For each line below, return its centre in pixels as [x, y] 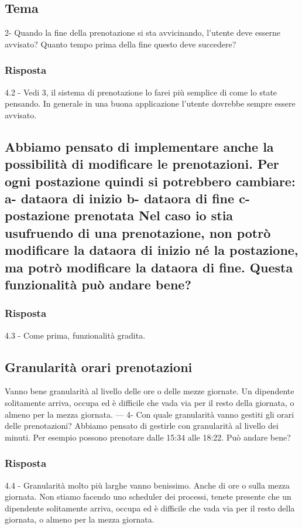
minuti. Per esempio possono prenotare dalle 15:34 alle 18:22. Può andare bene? [148, 437]
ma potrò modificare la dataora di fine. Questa [149, 267]
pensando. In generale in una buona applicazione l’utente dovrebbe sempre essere [150, 103]
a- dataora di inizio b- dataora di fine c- [127, 198]
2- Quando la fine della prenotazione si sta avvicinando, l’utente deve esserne [143, 33]
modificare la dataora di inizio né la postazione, [152, 250]
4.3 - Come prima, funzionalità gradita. [75, 335]
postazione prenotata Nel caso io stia [119, 215]
